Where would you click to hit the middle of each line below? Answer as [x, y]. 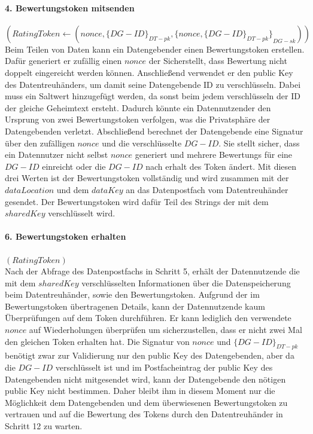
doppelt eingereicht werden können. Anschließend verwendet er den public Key [149, 72]
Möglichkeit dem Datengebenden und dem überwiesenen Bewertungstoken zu [146, 402]
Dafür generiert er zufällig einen [63, 61]
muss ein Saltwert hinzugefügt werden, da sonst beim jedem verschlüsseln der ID [153, 96]
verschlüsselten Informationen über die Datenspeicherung [186, 282]
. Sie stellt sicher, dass [259, 143]
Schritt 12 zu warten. [44, 426]
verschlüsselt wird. [82, 213]
